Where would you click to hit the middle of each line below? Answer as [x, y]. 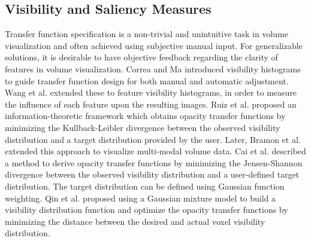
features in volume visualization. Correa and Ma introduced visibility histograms [153, 68]
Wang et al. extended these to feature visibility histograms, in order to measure [151, 92]
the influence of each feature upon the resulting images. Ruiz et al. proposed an [151, 104]
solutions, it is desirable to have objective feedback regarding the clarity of [141, 57]
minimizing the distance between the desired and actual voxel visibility [135, 221]
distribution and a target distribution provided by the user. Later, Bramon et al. [153, 139]
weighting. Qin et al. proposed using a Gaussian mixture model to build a [141, 198]
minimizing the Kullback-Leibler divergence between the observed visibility [143, 127]
